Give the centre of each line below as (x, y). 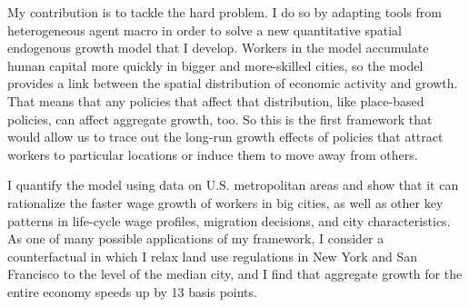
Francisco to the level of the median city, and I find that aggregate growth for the (235, 274)
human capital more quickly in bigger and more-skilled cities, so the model (215, 65)
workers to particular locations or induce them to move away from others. (213, 154)
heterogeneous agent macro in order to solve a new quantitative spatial (205, 30)
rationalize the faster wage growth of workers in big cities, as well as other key (225, 202)
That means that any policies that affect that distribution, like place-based (216, 100)
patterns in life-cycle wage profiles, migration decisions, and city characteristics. (229, 220)
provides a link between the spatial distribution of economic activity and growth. (233, 83)
